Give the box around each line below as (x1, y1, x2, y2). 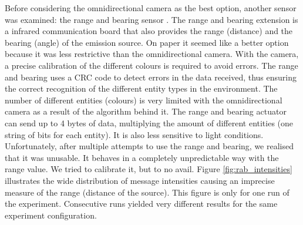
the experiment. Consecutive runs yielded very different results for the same (5, 197, 278, 210)
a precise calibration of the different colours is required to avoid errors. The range (5, 59, 298, 71)
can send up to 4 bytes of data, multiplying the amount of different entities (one (5, 116, 294, 129)
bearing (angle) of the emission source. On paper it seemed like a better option (5, 36, 289, 48)
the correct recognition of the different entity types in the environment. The (5, 82, 278, 95)
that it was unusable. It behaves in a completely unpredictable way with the (5, 151, 279, 163)
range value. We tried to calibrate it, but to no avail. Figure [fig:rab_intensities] (5, 163, 292, 175)
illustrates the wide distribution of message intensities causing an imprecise (5, 174, 275, 186)
